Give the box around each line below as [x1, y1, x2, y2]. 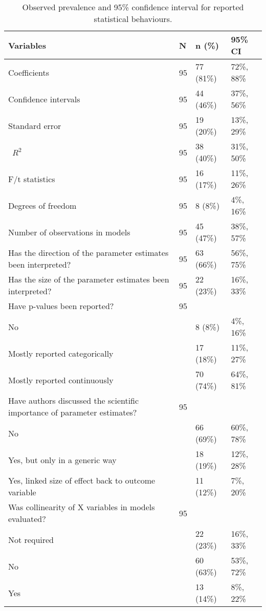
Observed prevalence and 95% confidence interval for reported [22, 1, 244, 13]
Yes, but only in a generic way [8, 453, 117, 466]
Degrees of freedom [8, 199, 77, 211]
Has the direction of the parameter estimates [8, 247, 169, 258]
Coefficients [8, 66, 50, 78]
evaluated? [8, 513, 46, 525]
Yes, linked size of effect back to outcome [8, 474, 156, 486]
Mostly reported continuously [8, 374, 114, 386]
